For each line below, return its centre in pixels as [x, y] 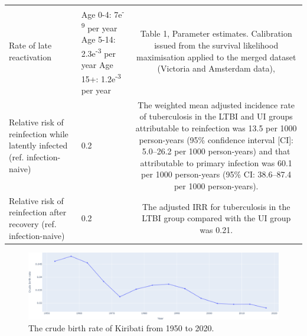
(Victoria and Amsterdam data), [216, 68]
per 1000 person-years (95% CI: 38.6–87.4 [216, 174]
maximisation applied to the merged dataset [216, 56]
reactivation [30, 56]
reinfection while [39, 133]
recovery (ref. [33, 223]
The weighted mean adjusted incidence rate [216, 104]
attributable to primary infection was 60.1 [216, 162]
